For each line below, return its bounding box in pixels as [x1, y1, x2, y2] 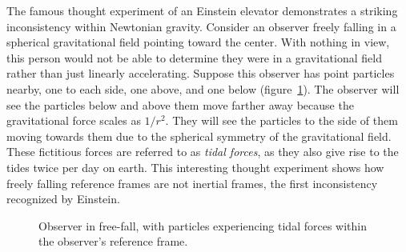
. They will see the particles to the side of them [165, 112, 398, 129]
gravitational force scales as [6, 112, 141, 129]
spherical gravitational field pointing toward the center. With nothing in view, [6, 34, 390, 50]
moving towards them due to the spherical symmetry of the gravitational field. [6, 127, 392, 144]
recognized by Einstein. [6, 190, 120, 207]
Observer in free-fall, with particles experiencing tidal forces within [38, 217, 367, 234]
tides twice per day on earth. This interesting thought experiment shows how [6, 158, 384, 175]
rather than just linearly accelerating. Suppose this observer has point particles [6, 65, 395, 82]
